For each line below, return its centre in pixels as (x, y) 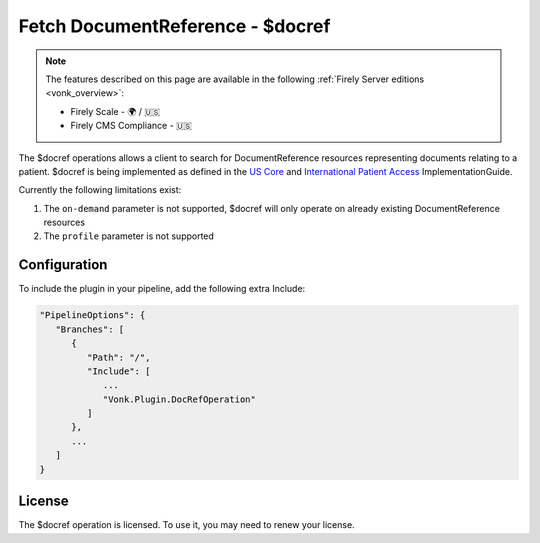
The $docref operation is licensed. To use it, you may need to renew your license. (186, 525)
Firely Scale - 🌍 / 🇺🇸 (115, 111)
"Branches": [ (90, 329)
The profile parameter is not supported (129, 236)
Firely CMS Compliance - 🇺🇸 (131, 126)
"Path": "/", (118, 357)
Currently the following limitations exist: (100, 190)
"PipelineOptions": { (92, 315)
